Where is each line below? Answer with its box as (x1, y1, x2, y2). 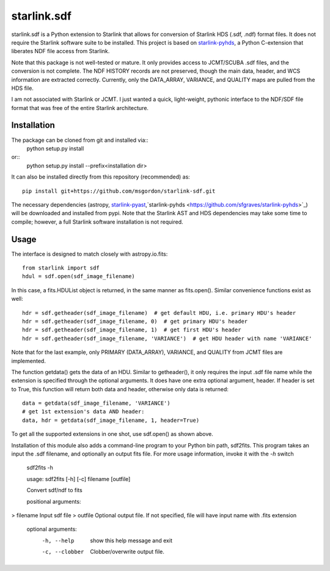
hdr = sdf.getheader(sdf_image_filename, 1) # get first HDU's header (22, 326, 241, 333)
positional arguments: (26, 498, 81, 505)
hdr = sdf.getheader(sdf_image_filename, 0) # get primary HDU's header (22, 318, 248, 325)
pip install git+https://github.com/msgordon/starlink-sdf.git (22, 187, 216, 194)
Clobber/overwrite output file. (90, 548, 165, 556)
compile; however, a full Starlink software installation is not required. (11, 218, 183, 226)
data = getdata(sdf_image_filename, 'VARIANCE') (22, 400, 170, 407)
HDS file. (11, 84, 34, 92)
